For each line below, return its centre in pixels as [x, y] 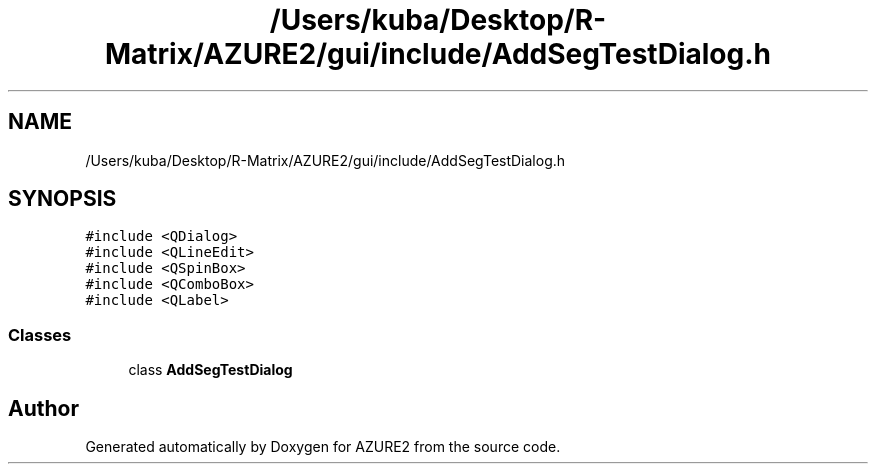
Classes [40, 334]
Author [43, 408]
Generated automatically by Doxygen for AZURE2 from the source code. [323, 447]
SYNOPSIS [62, 199]
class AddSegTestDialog [210, 370]
